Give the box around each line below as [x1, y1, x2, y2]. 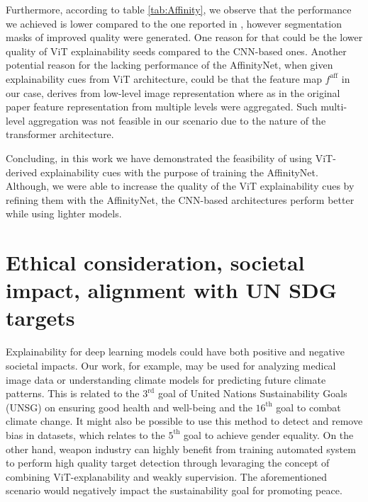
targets [6, 303, 75, 332]
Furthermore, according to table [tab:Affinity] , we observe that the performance [6, 2, 352, 16]
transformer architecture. [6, 127, 114, 142]
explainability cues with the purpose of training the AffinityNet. [40, 164, 318, 179]
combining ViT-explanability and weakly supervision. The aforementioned [6, 469, 327, 484]
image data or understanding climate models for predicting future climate [6, 372, 326, 387]
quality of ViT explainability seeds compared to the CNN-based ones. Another [6, 43, 347, 58]
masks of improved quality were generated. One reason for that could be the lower [6, 30, 363, 45]
